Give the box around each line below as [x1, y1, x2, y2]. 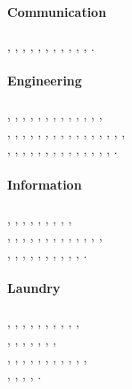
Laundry [7, 279, 61, 297]
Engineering [7, 70, 82, 89]
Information [7, 174, 82, 193]
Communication [7, 2, 107, 20]
